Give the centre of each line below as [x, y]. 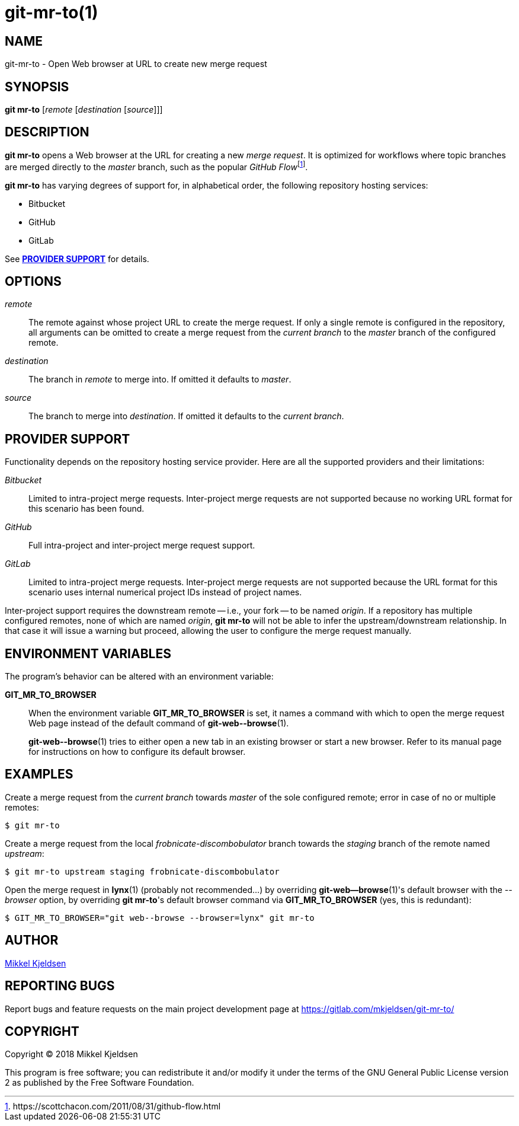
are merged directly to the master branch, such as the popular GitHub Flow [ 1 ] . [156, 166]
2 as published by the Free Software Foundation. [100, 1083]
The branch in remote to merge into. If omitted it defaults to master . [160, 379]
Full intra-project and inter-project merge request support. [142, 546]
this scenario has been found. [86, 509]
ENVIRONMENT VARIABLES [88, 653]
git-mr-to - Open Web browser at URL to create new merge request [136, 64]
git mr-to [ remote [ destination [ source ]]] [84, 110]
